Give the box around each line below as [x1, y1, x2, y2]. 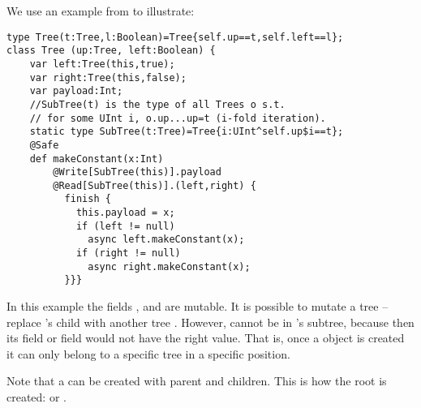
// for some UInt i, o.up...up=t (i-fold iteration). [29, 112, 326, 124]
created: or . [6, 389, 67, 406]
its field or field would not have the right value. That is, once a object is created [6, 329, 405, 346]
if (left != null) [75, 220, 175, 232]
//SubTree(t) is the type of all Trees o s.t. [29, 98, 286, 110]
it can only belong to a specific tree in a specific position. [6, 345, 290, 362]
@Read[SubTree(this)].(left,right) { [53, 179, 256, 191]
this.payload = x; [75, 207, 175, 219]
